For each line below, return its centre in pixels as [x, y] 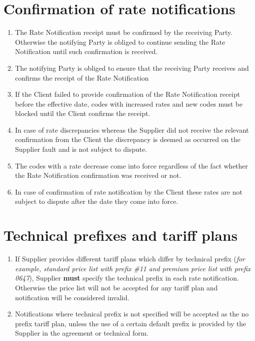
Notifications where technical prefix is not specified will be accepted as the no [132, 314]
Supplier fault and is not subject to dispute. [81, 149]
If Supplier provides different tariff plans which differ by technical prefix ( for [130, 259]
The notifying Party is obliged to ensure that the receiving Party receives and [132, 68]
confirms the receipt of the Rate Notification [82, 77]
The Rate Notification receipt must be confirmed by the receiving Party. [124, 32]
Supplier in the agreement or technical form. [82, 333]
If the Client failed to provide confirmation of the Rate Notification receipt [127, 94]
